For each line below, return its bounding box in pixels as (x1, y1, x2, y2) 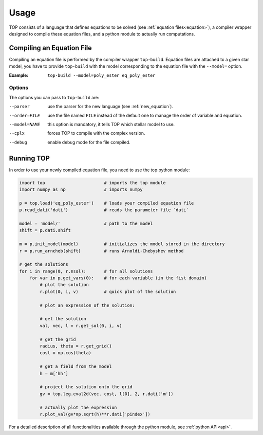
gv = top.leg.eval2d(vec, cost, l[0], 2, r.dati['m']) (39, 391, 174, 397)
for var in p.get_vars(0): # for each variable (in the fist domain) (29, 275, 207, 281)
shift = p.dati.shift (19, 228, 71, 233)
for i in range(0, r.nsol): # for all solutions (19, 268, 153, 274)
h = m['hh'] (39, 370, 68, 376)
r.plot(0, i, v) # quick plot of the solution (39, 289, 176, 294)
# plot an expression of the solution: (39, 302, 135, 308)
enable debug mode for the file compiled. (47, 139, 131, 145)
